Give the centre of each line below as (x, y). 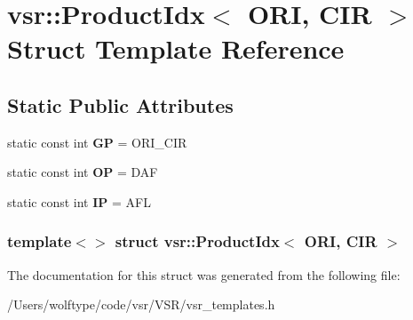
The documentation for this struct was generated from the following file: (204, 274)
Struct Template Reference (176, 48)
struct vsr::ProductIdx (197, 241)
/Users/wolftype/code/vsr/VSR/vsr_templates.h (141, 304)
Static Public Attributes (120, 104)
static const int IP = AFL (79, 201)
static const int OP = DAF (83, 172)
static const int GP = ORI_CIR (97, 142)
